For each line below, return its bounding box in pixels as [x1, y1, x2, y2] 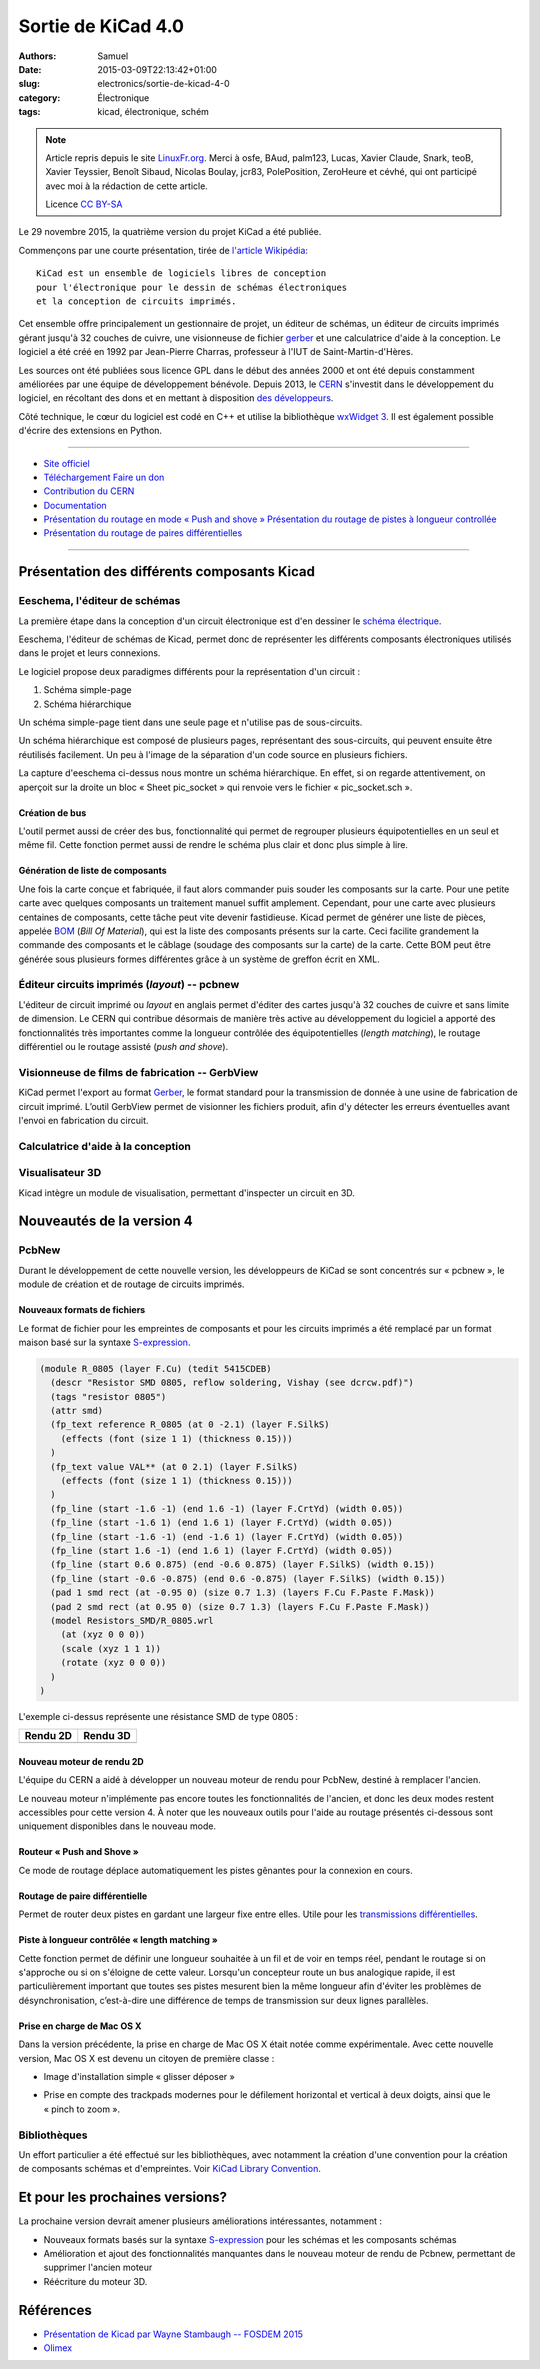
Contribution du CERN [43, 485, 135, 497]
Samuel [97, 50, 129, 62]
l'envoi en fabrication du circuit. [18, 1114, 149, 1126]
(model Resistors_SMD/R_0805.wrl [50, 1615, 214, 1626]
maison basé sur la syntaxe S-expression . [18, 1336, 191, 1348]
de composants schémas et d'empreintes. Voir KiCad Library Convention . [18, 2163, 322, 2175]
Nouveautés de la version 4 [18, 1213, 194, 1230]
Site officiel [43, 457, 90, 469]
